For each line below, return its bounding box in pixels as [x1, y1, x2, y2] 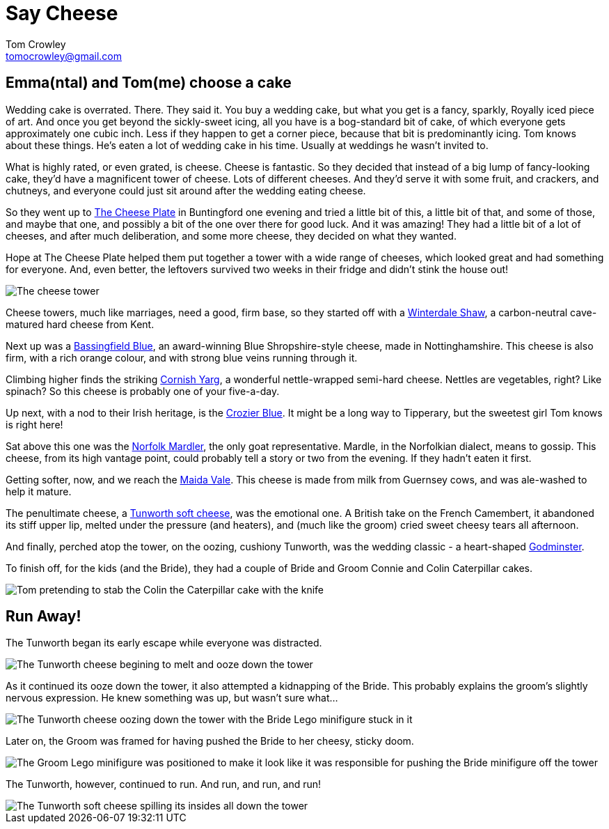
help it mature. [6, 485, 72, 497]
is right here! [6, 418, 63, 431]
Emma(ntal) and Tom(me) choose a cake [6, 74, 292, 92]
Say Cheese [6, 1, 118, 25]
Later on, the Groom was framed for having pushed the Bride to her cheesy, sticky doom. [6, 735, 414, 747]
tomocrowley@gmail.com [6, 49, 122, 62]
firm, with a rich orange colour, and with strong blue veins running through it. [6, 351, 358, 364]
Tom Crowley [6, 38, 66, 50]
